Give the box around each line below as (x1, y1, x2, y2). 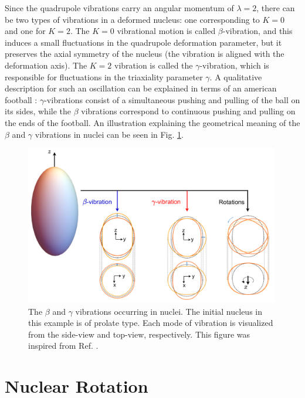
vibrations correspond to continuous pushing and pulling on (81, 105, 296, 117)
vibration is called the (114, 59, 193, 71)
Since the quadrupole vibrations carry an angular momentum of (5, 2, 234, 13)
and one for (5, 25, 46, 37)
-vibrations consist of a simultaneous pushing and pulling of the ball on (44, 93, 300, 106)
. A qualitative (209, 70, 262, 83)
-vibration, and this (222, 25, 293, 37)
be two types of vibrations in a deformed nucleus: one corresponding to (5, 13, 260, 25)
